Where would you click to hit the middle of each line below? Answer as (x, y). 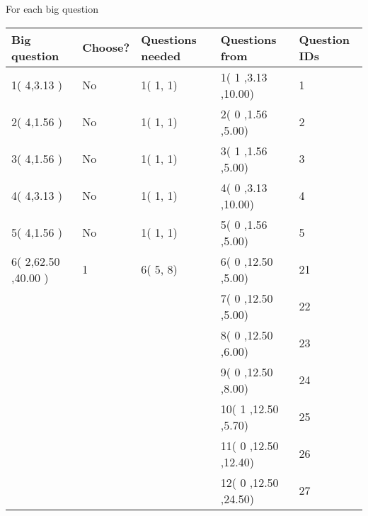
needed (161, 55)
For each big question (52, 9)
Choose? (106, 47)
